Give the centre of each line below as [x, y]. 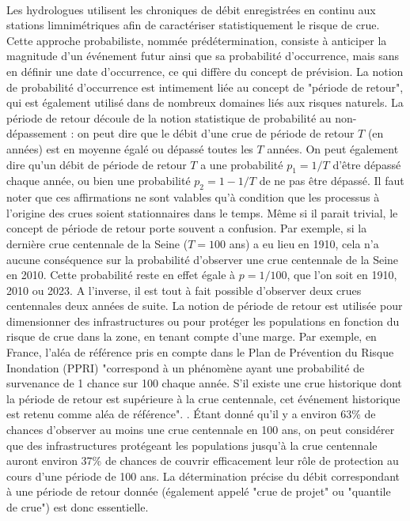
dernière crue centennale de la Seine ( [97, 243]
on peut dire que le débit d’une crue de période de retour [216, 133]
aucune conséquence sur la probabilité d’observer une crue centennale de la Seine [203, 259]
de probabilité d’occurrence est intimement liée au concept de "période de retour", [205, 87]
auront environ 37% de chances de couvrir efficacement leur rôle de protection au [203, 461]
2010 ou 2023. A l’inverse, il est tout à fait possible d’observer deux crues [184, 290]
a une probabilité [242, 164]
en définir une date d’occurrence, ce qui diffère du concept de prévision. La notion [205, 71]
